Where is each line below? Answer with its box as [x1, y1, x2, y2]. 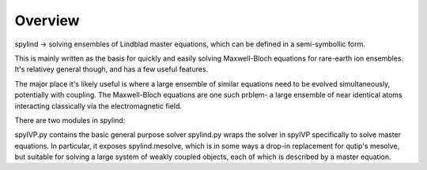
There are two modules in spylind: [14, 115, 126, 125]
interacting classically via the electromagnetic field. [14, 101, 182, 110]
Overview [14, 12, 80, 29]
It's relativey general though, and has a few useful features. [14, 65, 209, 74]
